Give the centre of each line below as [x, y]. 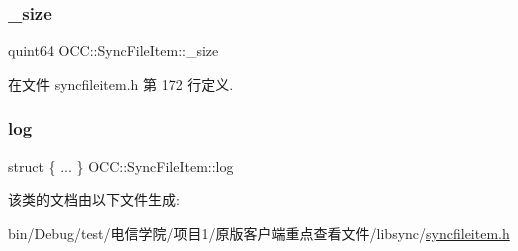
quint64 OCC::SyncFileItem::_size [113, 50]
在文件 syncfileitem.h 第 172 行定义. [121, 83]
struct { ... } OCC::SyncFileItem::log [121, 165]
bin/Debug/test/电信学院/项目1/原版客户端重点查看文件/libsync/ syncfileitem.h [259, 232]
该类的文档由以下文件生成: [94, 199]
